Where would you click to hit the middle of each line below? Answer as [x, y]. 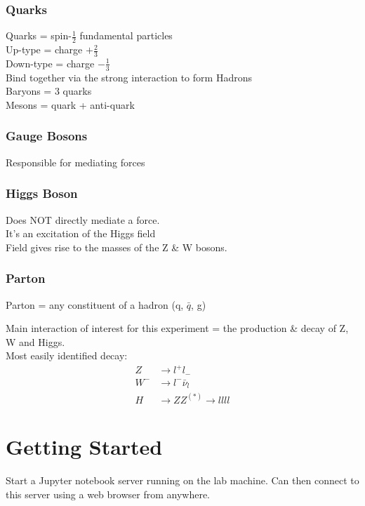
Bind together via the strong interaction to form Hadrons [129, 77]
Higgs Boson [42, 193]
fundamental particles [126, 35]
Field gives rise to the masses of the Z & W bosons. [117, 247]
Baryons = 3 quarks [49, 91]
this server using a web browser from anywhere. [108, 494]
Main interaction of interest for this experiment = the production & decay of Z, [177, 328]
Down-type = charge [50, 63]
